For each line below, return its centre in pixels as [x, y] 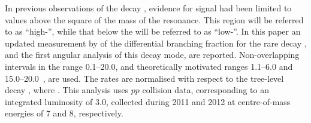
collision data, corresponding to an [206, 90]
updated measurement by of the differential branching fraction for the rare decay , [156, 43]
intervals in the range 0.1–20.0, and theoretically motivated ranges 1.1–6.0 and [149, 66]
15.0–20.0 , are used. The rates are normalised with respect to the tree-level [144, 78]
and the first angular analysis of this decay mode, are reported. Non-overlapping [152, 55]
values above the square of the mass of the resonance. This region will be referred [154, 19]
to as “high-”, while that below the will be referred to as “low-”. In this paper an [153, 31]
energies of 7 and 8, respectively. [64, 113]
